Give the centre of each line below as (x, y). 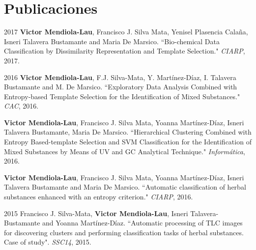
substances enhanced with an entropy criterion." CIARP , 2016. (99, 197)
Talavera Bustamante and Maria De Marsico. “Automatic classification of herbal (125, 187)
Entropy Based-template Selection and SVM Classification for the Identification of (128, 142)
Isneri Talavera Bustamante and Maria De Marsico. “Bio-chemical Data (112, 41)
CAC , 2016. (21, 106)
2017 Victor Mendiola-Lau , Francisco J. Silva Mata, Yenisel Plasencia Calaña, (126, 32)
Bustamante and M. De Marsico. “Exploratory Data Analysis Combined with (121, 87)
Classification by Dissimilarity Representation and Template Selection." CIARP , (125, 51)
